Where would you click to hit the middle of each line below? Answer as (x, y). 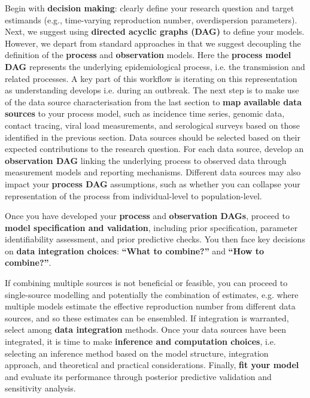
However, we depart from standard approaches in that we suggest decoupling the (153, 43)
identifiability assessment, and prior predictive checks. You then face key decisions (155, 239)
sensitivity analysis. (40, 388)
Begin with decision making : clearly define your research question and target (150, 8)
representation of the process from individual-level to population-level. (133, 195)
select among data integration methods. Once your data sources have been (146, 329)
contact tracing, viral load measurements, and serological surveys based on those (153, 125)
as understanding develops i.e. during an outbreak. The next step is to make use (152, 90)
